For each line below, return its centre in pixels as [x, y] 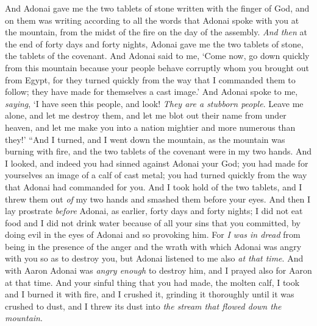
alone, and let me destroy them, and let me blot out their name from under [146, 115]
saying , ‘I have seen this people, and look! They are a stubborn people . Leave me [154, 103]
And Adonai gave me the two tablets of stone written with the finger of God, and [157, 8]
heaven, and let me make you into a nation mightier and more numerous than [150, 127]
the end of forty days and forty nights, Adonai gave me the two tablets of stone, [154, 43]
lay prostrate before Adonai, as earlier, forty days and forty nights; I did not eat [154, 211]
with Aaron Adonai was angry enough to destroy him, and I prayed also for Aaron [158, 270]
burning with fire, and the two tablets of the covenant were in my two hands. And [158, 151]
